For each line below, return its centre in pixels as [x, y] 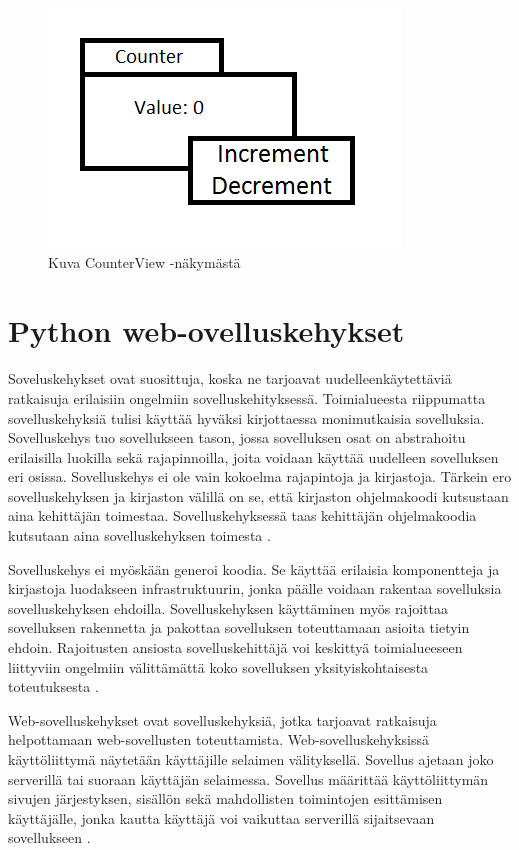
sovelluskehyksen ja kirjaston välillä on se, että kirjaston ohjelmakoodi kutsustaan [258, 495]
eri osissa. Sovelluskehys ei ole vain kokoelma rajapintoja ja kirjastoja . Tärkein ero [260, 476]
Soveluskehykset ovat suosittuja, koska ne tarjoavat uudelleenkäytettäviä [230, 378]
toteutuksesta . [53, 686]
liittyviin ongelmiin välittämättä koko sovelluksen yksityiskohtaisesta [218, 666]
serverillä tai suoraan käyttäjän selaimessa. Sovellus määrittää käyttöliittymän [248, 778]
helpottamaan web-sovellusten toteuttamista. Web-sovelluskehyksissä [218, 739]
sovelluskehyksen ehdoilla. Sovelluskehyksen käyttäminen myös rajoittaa [228, 607]
